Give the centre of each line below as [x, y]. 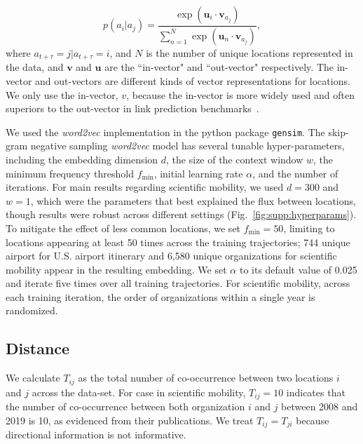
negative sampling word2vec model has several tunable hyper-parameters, [187, 146]
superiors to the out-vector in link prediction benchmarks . [132, 108]
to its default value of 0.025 [298, 269]
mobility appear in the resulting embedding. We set [116, 269]
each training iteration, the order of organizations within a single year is [160, 296]
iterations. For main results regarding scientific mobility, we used [145, 187]
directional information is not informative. [96, 435]
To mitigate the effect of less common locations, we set [123, 228]
